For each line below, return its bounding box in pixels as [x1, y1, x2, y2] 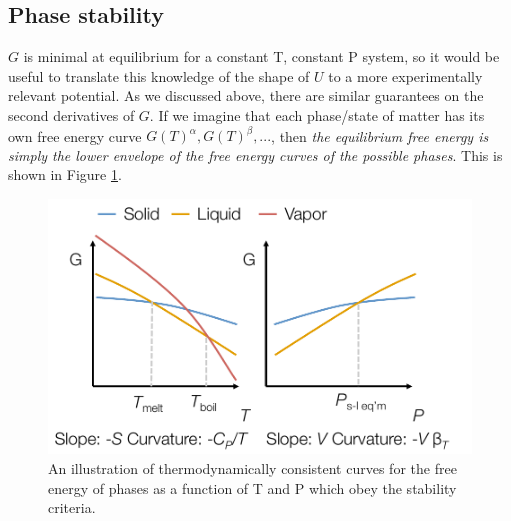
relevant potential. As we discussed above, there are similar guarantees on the [8, 85, 484, 106]
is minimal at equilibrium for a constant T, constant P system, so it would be [23, 46, 500, 67]
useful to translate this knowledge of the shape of [8, 65, 310, 86]
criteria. [48, 497, 96, 518]
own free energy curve [8, 125, 142, 146]
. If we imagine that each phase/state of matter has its [149, 104, 485, 125]
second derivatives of [8, 104, 135, 125]
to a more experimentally [328, 65, 483, 86]
